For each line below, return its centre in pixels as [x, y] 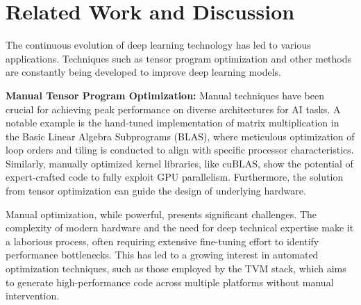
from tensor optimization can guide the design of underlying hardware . [156, 191]
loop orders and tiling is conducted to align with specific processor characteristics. [180, 150]
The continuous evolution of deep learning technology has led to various [158, 45]
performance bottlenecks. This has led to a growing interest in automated [162, 255]
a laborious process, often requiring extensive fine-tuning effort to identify [162, 241]
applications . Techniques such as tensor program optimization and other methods [179, 58]
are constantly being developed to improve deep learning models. [143, 72]
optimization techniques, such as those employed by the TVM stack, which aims [176, 269]
